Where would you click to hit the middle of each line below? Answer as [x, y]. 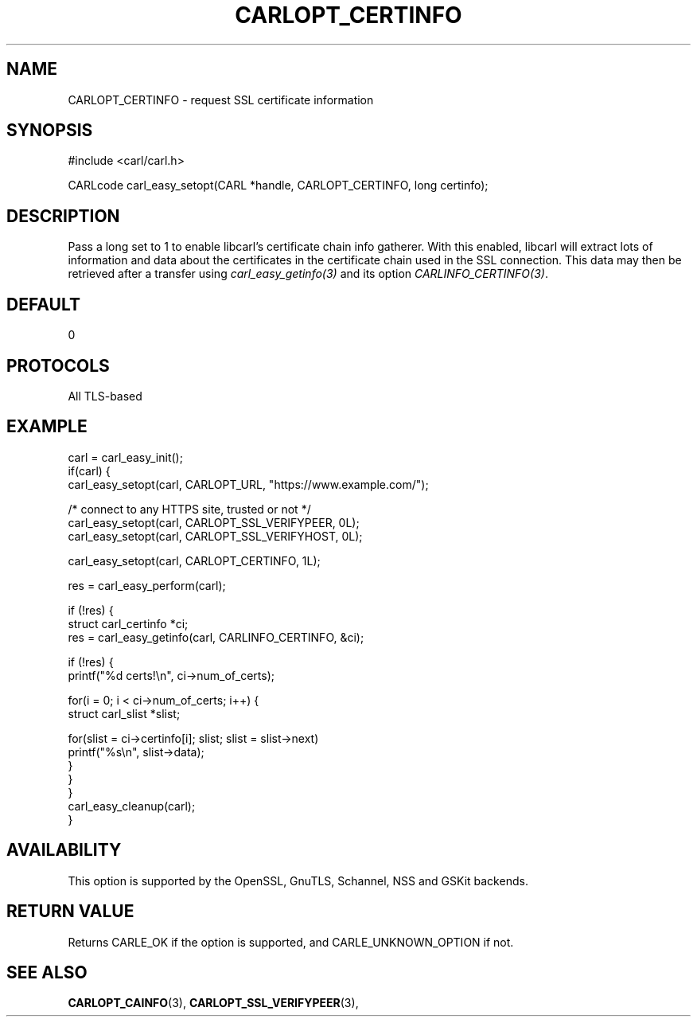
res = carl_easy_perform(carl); [147, 585]
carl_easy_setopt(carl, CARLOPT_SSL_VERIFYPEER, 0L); [214, 522]
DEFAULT [43, 304]
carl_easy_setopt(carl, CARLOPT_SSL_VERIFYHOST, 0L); [215, 536]
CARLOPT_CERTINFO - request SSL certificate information [221, 100]
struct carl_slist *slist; [124, 713]
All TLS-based [105, 396]
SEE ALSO [47, 972]
